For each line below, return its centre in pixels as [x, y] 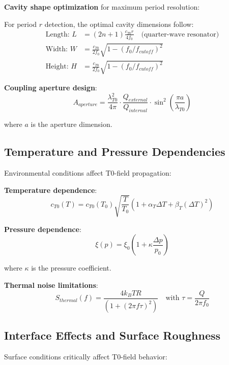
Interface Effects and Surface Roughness [112, 335]
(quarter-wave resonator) [180, 34]
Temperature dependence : [51, 190]
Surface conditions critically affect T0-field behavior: [86, 356]
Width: [56, 49]
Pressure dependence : [43, 229]
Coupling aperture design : [51, 88]
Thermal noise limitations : [51, 285]
